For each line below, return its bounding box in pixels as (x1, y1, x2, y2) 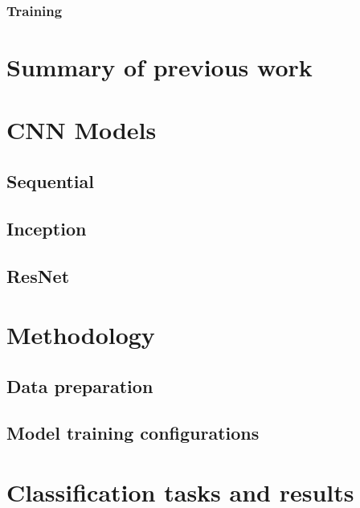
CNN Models (6, 113, 157, 146)
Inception (6, 215, 87, 240)
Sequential (6, 168, 94, 193)
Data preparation (6, 373, 153, 398)
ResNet (6, 263, 70, 288)
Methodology (6, 318, 155, 351)
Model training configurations (6, 420, 260, 445)
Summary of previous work (6, 51, 313, 84)
